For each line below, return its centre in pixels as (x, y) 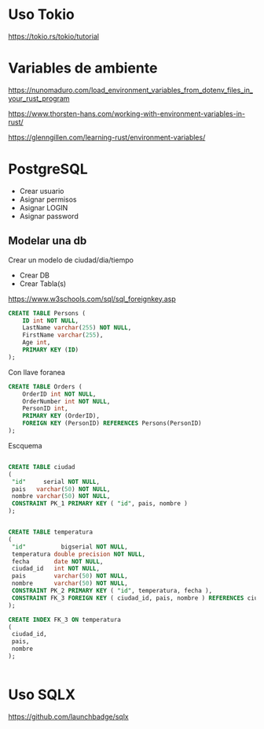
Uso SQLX (42, 695)
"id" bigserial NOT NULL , (70, 547)
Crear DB (34, 275)
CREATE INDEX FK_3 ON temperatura (65, 619)
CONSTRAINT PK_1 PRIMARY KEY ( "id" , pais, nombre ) (100, 504)
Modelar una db (48, 241)
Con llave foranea (37, 372)
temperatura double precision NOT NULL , (79, 554)
